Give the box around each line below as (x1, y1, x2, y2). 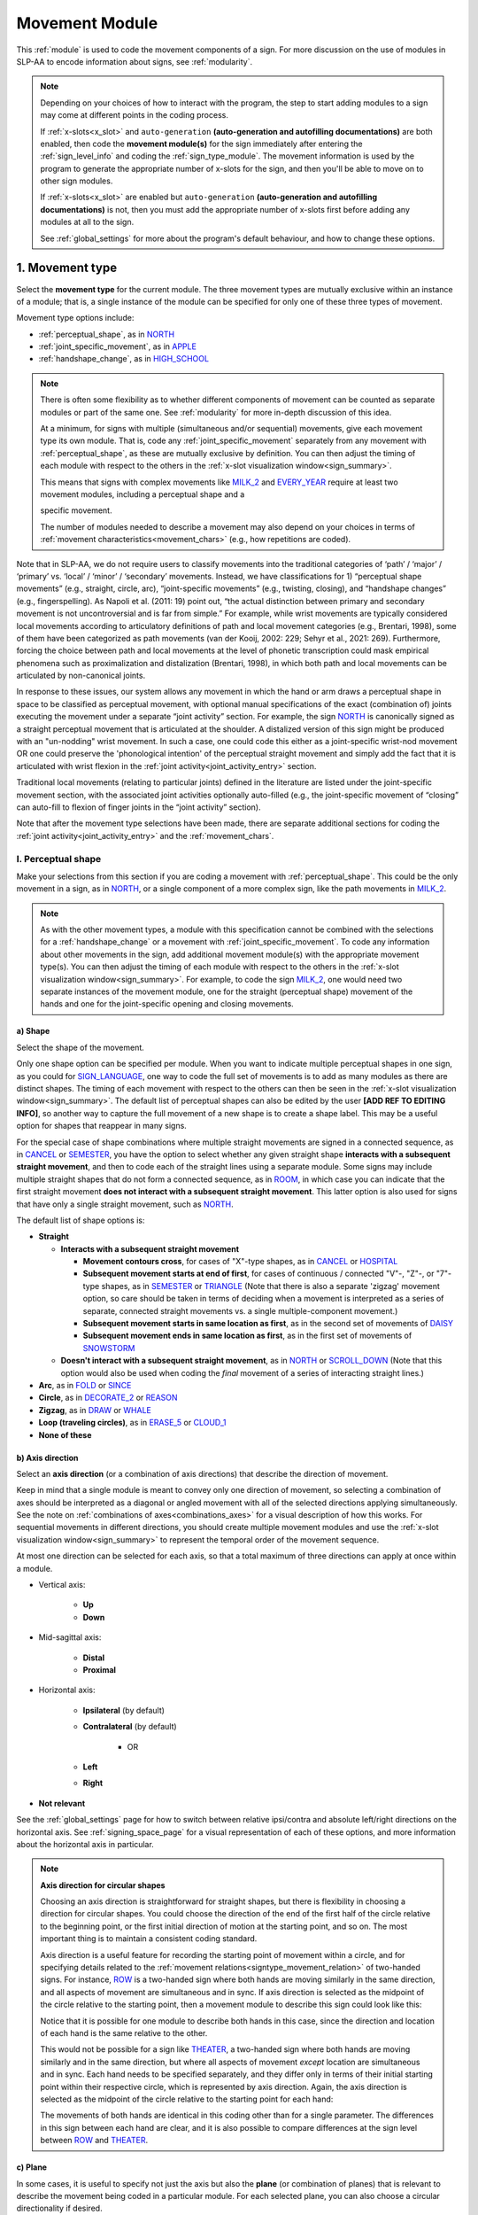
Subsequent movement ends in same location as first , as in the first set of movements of (82, 1330, 412, 1341)
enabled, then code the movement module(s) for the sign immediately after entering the (40, 138, 363, 149)
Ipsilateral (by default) (82, 1705, 166, 1715)
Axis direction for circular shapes (40, 1879, 166, 1891)
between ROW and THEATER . (40, 2135, 149, 2146)
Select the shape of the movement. (16, 1042, 145, 1053)
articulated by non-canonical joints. (16, 670, 146, 681)
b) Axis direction (16, 1452, 79, 1463)
